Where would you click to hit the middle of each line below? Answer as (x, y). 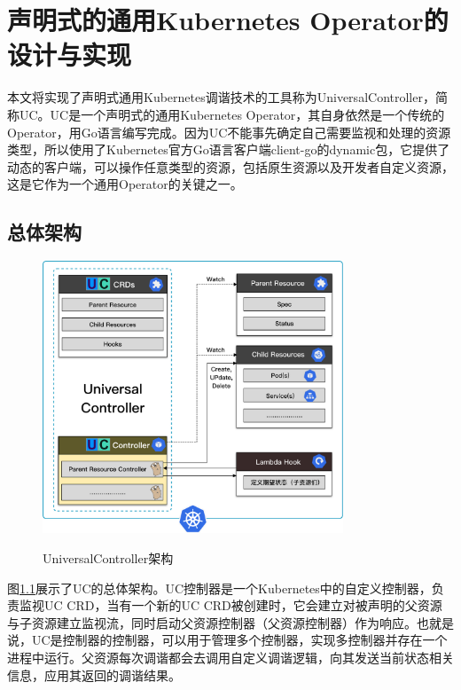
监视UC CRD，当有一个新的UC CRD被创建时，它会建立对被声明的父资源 (230, 605)
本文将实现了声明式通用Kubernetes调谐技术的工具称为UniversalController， (221, 97)
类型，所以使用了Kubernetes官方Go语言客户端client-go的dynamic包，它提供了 (229, 149)
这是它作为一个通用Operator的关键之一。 (125, 184)
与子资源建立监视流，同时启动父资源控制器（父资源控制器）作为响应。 (212, 622)
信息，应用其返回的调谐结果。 (94, 674)
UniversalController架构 (108, 558)
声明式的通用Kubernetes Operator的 (228, 20)
